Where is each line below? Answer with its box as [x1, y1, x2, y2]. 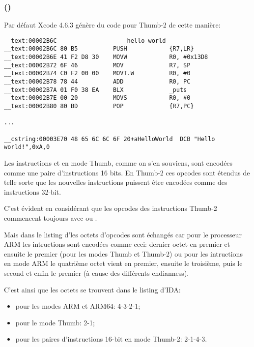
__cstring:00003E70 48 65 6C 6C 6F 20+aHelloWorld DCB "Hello [4, 135, 215, 143]
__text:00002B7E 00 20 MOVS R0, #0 [4, 94, 191, 102]
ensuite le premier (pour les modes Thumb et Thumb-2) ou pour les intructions [4, 248, 243, 259]
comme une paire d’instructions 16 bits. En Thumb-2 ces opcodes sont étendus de [4, 167, 250, 177]
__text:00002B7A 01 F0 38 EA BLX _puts [4, 86, 187, 93]
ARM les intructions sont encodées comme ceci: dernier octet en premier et [4, 239, 230, 249]
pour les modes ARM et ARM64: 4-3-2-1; [15, 301, 141, 311]
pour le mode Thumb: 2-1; [15, 317, 95, 327]
